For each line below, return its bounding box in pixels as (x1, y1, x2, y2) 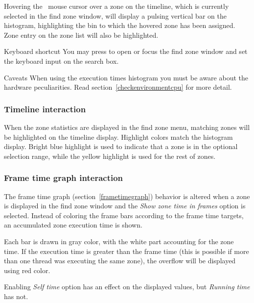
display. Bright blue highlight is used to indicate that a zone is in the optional (4, 141, 238, 151)
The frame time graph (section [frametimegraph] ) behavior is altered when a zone (4, 191, 250, 201)
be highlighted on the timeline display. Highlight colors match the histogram (4, 131, 233, 142)
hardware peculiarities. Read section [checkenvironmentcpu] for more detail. (4, 82, 232, 92)
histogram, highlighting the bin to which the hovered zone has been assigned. (4, 20, 235, 30)
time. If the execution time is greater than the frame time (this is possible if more (4, 246, 249, 256)
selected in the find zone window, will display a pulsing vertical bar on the (4, 10, 227, 21)
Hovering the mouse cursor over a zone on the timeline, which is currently (4, 1, 229, 11)
